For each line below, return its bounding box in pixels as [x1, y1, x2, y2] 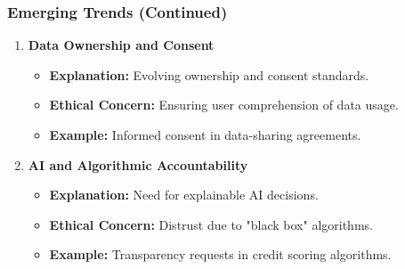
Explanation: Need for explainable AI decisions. [49, 185, 319, 204]
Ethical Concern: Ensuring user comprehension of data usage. [49, 95, 399, 114]
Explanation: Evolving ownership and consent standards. [49, 65, 369, 84]
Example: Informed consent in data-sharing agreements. [49, 126, 361, 143]
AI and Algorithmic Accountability [28, 155, 248, 174]
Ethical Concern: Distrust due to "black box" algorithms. [49, 215, 373, 233]
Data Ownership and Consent [28, 36, 215, 54]
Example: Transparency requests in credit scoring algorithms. [49, 245, 392, 264]
